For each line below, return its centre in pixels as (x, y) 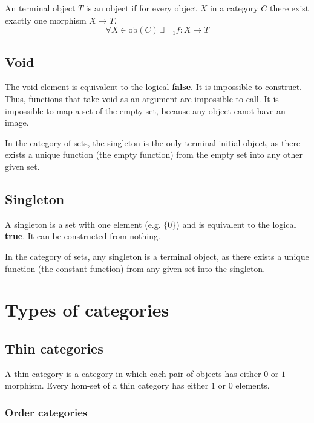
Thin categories (54, 348)
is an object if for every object (141, 8)
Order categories (46, 412)
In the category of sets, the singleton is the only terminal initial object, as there (153, 142)
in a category (234, 8)
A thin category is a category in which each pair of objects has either (133, 373)
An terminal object (40, 8)
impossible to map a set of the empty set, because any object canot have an (145, 110)
